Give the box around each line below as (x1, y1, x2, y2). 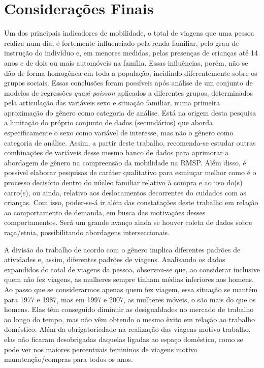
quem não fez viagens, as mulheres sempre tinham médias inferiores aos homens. (4, 274, 254, 285)
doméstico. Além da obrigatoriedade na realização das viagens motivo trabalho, (4, 324, 251, 334)
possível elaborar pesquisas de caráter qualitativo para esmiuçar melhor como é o (4, 167, 256, 178)
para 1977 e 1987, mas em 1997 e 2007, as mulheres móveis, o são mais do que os (4, 294, 256, 304)
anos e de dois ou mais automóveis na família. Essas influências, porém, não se (4, 57, 248, 68)
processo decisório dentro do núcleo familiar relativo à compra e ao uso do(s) (4, 177, 243, 188)
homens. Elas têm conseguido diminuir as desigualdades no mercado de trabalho (4, 304, 254, 315)
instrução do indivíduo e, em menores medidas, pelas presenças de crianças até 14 (4, 47, 258, 58)
